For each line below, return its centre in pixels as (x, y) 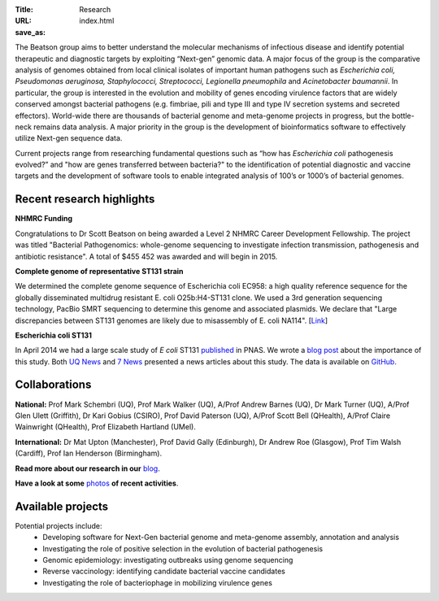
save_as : (30, 32)
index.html (97, 21)
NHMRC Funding (44, 219)
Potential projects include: (59, 525)
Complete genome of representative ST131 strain (99, 271)
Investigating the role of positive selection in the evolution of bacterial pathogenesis (183, 548)
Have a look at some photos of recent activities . (97, 483)
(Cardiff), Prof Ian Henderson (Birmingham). (89, 453)
